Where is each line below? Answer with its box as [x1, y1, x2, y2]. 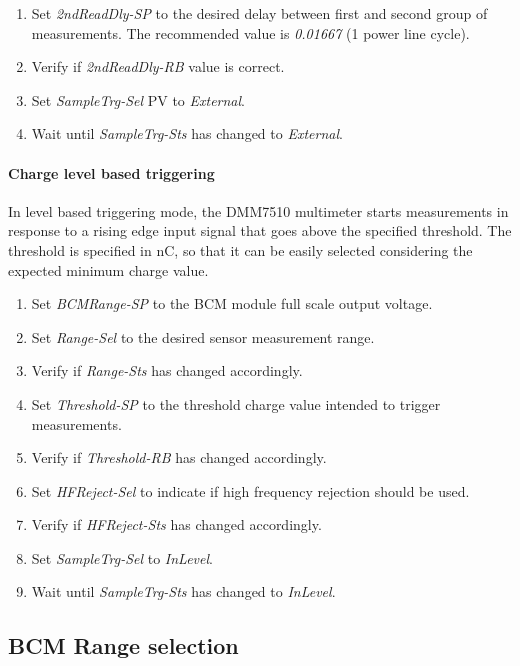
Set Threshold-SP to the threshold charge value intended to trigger [31, 393, 441, 414]
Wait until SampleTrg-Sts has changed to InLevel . [31, 581, 336, 602]
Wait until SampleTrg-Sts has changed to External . [31, 123, 343, 144]
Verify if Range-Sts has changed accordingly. [31, 360, 303, 381]
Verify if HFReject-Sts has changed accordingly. [31, 514, 322, 535]
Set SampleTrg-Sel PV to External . [31, 89, 246, 110]
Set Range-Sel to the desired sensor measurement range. [31, 326, 375, 347]
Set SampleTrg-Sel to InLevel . [31, 547, 213, 568]
